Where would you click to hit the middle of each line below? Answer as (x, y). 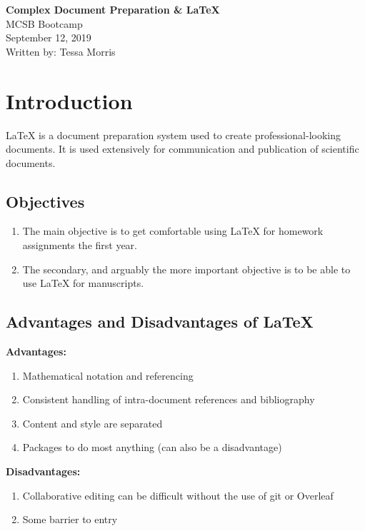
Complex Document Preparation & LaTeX (113, 9)
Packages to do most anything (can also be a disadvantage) (152, 447)
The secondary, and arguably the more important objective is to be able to (186, 269)
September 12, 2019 (49, 37)
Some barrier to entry (70, 519)
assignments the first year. (80, 245)
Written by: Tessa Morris (61, 51)
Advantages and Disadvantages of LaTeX (160, 322)
